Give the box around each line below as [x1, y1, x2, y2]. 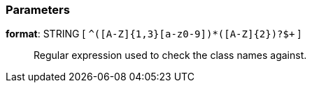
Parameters [6, 3, 70, 17]
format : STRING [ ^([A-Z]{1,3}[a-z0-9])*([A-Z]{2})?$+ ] [6, 28, 302, 40]
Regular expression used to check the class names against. [34, 49, 307, 62]
